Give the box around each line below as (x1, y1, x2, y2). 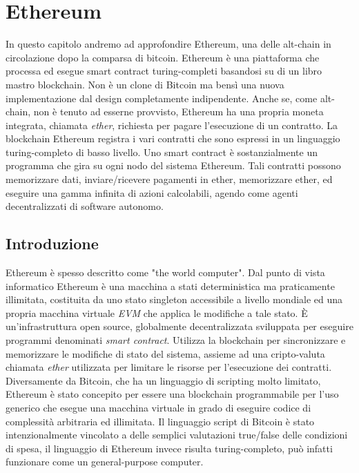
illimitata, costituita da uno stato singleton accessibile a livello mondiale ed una (6, 292, 343, 307)
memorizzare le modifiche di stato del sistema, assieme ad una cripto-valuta (6, 346, 325, 360)
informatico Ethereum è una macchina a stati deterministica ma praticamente (6, 278, 335, 293)
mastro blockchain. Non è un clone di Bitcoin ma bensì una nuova (6, 77, 284, 91)
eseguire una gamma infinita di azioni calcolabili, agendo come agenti (6, 185, 298, 200)
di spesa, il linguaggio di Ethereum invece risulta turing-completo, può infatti (6, 441, 333, 455)
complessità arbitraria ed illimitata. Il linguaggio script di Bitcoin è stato (6, 414, 315, 428)
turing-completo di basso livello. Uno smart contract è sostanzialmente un (6, 144, 318, 159)
